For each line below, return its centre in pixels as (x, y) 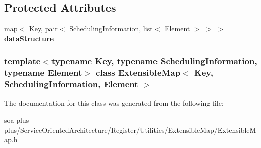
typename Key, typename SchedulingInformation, (154, 61)
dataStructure (29, 38)
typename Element (43, 72)
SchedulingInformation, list (111, 29)
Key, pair (43, 29)
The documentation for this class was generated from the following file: (114, 103)
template (22, 61)
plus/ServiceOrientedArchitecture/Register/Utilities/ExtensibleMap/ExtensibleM (130, 130)
